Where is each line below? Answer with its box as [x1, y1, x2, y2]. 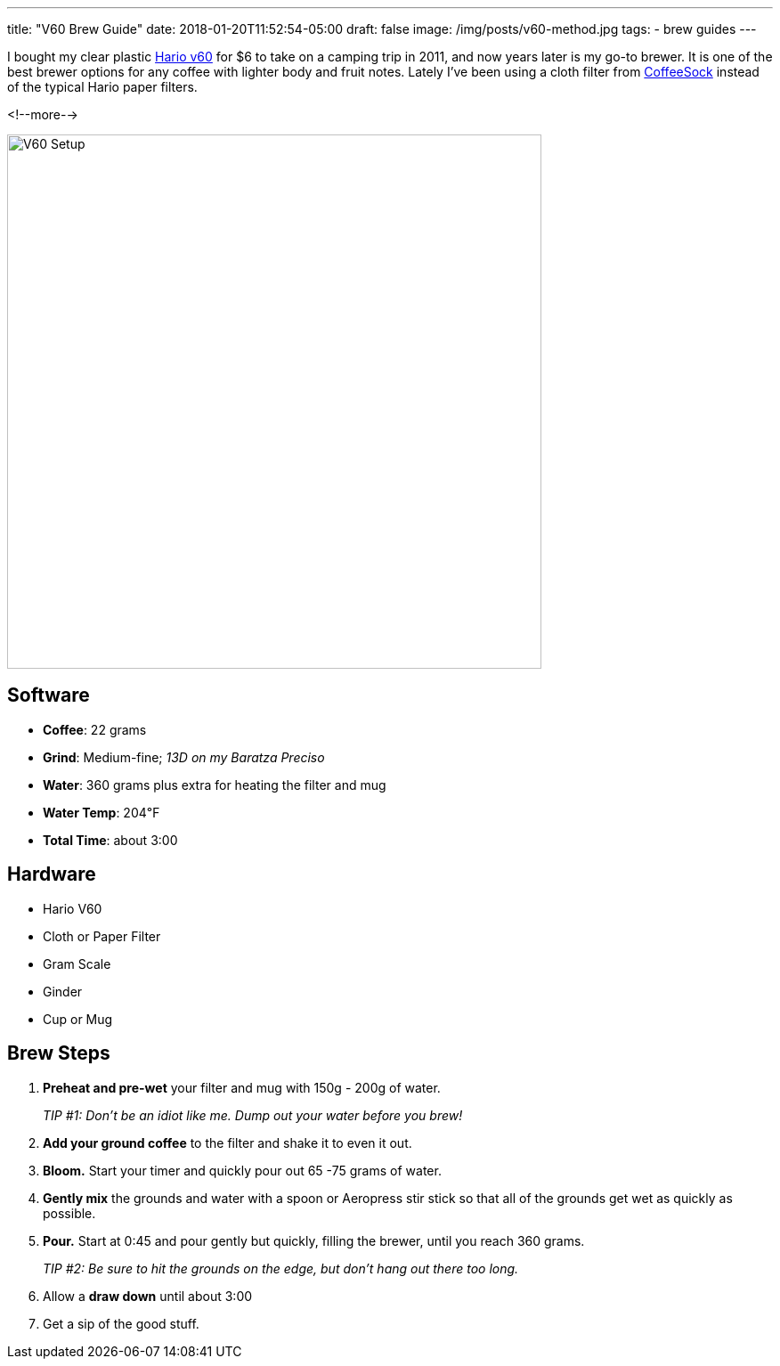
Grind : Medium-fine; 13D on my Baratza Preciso [43, 749, 325, 765]
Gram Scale [43, 955, 111, 972]
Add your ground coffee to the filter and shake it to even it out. [43, 1134, 412, 1151]
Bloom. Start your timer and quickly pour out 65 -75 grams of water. [43, 1162, 442, 1178]
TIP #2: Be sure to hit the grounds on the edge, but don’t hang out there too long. [43, 1260, 519, 1276]
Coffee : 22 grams [43, 721, 147, 737]
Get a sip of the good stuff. [43, 1315, 199, 1331]
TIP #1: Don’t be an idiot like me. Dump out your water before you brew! [43, 1107, 463, 1123]
